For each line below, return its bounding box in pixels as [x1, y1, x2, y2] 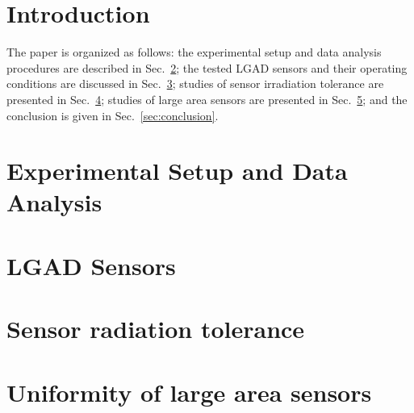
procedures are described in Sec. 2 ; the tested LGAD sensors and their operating [6, 59, 408, 76]
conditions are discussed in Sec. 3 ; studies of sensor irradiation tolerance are [6, 75, 384, 92]
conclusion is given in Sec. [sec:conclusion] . [6, 106, 219, 123]
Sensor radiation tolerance [6, 312, 305, 345]
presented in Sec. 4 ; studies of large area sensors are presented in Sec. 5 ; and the [6, 90, 408, 107]
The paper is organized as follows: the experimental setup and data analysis [6, 44, 382, 60]
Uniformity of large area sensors [6, 375, 372, 408]
